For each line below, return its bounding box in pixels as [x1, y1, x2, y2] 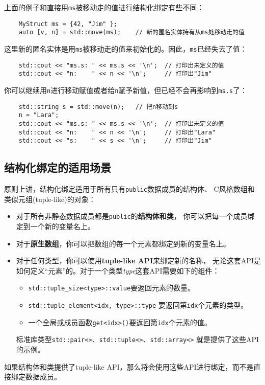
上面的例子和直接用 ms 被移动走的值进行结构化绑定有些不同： [4, 2, 204, 12]
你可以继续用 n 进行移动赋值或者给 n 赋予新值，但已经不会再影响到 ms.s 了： [4, 84, 247, 95]
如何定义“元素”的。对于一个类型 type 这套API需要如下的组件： [16, 265, 220, 276]
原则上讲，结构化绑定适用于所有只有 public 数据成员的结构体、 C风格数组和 [4, 184, 255, 194]
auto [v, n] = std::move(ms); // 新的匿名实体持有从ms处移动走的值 [18, 29, 245, 36]
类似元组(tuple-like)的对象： [4, 193, 96, 204]
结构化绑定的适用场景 [4, 160, 111, 175]
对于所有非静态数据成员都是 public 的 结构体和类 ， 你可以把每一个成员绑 [16, 211, 255, 221]
